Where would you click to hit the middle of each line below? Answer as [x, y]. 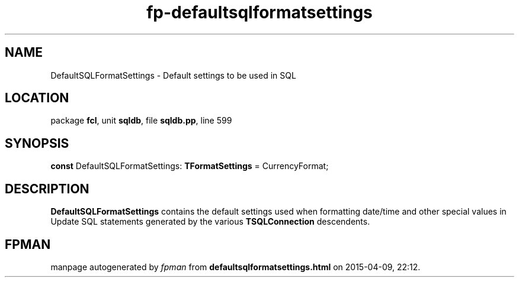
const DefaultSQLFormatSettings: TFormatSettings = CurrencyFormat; [190, 166]
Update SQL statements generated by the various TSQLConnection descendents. [210, 222]
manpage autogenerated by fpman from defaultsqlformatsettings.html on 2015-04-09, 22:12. [236, 267]
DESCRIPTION [47, 189]
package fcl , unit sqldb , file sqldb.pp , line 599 [141, 121]
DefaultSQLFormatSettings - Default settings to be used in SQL [173, 75]
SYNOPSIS [37, 143]
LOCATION [37, 98]
